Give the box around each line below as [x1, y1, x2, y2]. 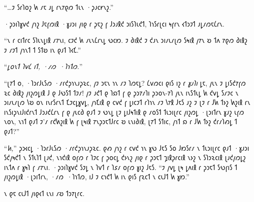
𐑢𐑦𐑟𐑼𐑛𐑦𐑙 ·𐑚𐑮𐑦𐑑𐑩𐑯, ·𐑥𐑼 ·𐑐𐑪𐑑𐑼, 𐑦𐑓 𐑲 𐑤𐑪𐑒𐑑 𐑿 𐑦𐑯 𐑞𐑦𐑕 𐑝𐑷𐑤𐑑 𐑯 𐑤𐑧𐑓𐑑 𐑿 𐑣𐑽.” [4, 171, 190, 182]
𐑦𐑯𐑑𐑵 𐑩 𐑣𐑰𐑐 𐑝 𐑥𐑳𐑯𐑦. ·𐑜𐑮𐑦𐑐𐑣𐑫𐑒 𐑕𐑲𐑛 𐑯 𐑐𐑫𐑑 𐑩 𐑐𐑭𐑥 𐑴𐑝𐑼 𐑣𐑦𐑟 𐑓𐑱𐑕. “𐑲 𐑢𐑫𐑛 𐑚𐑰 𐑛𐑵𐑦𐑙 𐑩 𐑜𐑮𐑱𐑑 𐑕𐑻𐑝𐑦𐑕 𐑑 [4, 162, 238, 172]
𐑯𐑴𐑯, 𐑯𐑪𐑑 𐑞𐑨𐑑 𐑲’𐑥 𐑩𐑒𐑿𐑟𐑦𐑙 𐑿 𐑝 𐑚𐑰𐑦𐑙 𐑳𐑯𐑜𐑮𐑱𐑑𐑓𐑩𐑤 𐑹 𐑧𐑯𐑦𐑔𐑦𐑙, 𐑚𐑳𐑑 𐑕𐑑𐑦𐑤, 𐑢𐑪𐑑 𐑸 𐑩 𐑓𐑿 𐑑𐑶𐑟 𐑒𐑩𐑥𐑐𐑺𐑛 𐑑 [4, 116, 237, 127]
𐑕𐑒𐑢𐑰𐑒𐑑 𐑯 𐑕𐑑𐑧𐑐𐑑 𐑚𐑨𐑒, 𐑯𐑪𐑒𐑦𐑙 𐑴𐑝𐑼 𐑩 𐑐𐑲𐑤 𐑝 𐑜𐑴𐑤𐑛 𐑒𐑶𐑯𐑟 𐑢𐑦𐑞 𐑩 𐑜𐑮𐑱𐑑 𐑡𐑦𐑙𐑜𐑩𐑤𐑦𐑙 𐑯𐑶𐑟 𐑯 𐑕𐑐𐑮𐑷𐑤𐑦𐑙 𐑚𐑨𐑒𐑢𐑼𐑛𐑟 [4, 152, 246, 163]
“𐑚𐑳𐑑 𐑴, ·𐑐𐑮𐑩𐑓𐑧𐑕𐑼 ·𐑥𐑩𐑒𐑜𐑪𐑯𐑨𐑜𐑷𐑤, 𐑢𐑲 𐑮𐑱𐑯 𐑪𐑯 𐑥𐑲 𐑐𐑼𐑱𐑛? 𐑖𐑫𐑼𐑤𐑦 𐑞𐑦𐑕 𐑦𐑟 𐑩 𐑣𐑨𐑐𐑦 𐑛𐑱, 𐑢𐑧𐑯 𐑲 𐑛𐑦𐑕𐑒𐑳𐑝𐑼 [4, 77, 246, 88]
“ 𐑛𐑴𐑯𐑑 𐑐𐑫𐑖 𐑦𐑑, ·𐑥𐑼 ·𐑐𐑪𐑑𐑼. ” [4, 61, 83, 71]
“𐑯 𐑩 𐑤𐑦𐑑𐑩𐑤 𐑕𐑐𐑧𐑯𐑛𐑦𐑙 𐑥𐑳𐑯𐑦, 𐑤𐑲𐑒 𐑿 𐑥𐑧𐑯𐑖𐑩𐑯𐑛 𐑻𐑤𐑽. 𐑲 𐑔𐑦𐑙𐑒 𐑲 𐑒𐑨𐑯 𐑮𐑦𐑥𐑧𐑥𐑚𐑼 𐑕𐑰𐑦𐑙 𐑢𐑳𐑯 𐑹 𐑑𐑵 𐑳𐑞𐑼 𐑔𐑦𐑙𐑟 [4, 35, 248, 45]
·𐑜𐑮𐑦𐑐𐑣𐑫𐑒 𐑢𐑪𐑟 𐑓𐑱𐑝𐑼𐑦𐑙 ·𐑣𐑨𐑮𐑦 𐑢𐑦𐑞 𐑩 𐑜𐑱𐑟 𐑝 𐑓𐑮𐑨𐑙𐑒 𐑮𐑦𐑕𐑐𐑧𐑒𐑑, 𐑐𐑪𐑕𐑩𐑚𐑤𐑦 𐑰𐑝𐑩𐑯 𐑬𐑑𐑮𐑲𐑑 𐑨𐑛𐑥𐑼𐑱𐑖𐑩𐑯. [4, 18, 224, 29]
